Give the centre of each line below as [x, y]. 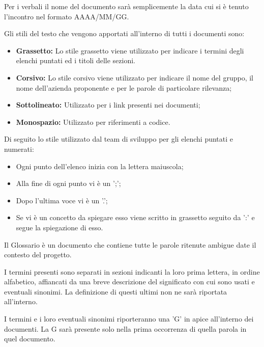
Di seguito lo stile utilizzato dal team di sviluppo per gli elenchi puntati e [119, 139]
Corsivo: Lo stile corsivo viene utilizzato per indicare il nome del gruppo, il [135, 77]
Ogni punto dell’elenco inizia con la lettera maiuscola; [100, 166]
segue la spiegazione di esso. [60, 227]
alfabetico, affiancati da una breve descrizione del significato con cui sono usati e [129, 282]
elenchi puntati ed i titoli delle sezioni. [76, 60]
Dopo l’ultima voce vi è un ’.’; [62, 200]
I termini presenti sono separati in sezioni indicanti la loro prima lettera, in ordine [132, 271]
